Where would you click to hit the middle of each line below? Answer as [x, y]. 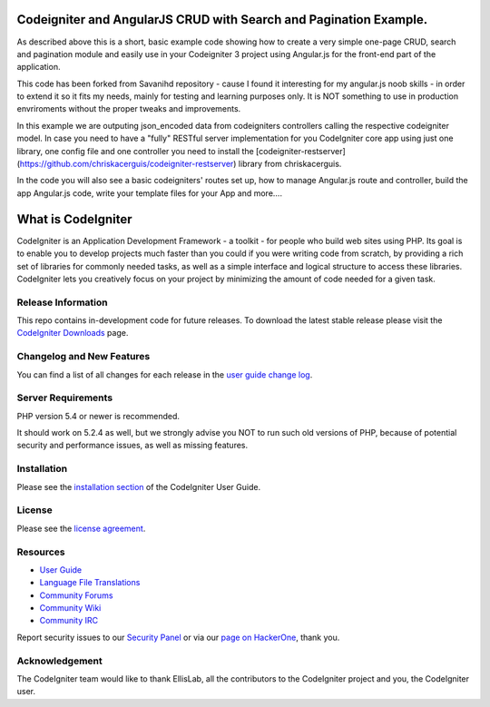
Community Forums [76, 595]
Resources [41, 552]
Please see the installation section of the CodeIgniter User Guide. [139, 486]
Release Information [62, 302]
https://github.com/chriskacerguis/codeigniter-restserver [127, 164]
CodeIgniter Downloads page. [73, 333]
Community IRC [69, 621]
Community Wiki [70, 608]
